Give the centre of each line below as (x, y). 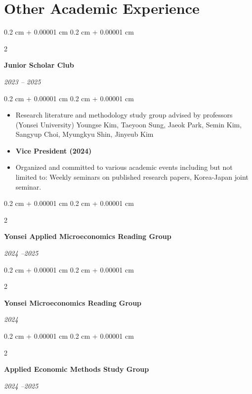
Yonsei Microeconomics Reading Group (73, 302)
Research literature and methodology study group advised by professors (124, 115)
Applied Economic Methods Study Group (77, 369)
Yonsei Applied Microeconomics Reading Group (88, 236)
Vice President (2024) (54, 150)
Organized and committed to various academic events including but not (124, 167)
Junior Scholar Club (39, 65)
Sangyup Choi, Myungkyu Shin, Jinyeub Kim (84, 134)
